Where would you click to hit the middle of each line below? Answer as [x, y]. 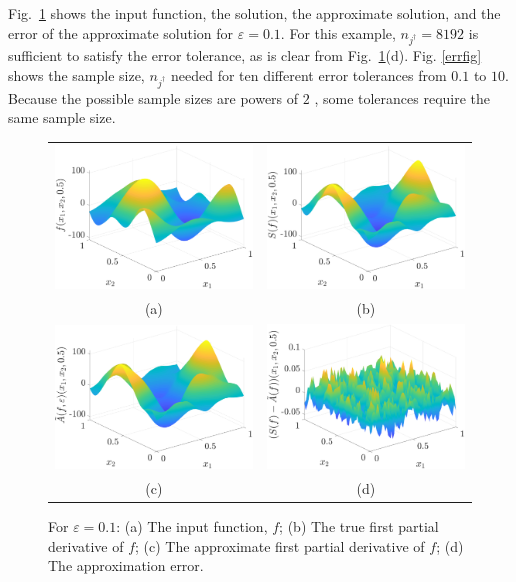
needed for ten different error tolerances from [308, 74]
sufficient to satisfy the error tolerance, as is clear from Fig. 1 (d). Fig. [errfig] [245, 55]
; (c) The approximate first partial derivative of [280, 545]
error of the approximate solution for [121, 32]
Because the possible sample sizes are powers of [153, 97]
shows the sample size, [76, 74]
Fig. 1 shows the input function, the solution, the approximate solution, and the [254, 13]
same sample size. [62, 117]
